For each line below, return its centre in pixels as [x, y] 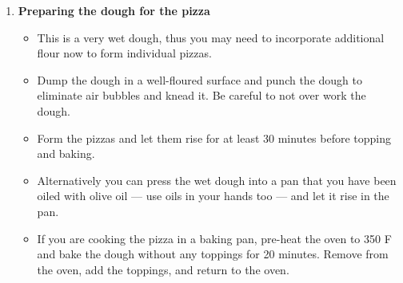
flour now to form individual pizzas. [124, 53]
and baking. [66, 153]
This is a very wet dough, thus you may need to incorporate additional [211, 37]
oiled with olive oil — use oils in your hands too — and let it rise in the [213, 196]
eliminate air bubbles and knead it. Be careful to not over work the [201, 95]
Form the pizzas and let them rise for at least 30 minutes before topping [214, 138]
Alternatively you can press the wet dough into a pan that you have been [217, 180]
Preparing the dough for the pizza [114, 10]
